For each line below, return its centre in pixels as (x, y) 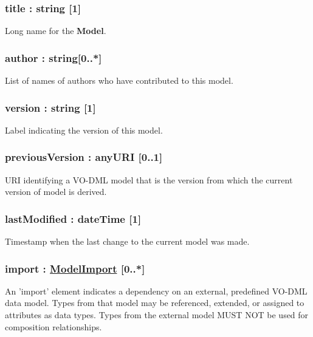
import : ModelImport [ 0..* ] (75, 268)
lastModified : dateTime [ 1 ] (73, 218)
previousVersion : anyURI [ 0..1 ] (84, 157)
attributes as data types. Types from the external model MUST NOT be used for (157, 315)
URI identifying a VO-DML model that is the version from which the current (149, 179)
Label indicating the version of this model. (84, 130)
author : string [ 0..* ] (53, 57)
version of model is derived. (56, 192)
